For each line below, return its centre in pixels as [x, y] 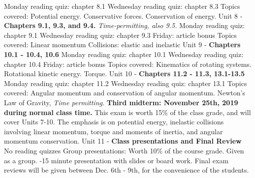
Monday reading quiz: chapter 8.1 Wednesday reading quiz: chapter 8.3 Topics [122, 6]
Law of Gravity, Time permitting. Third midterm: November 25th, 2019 [121, 102]
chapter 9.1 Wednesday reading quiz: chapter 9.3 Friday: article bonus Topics [120, 35]
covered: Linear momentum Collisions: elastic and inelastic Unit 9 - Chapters [122, 44]
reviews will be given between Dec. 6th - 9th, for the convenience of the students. [127, 170]
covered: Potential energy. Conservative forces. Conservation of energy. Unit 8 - [123, 15]
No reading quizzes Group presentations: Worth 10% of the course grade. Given [124, 150]
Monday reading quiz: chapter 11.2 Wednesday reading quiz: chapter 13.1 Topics [126, 83]
